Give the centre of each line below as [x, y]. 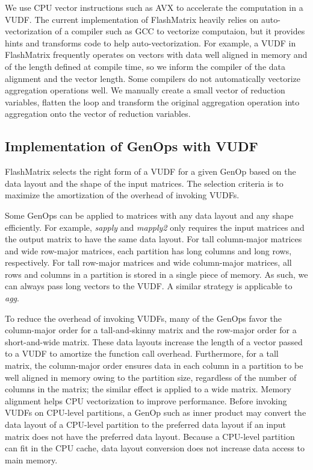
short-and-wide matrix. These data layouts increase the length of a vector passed [154, 341]
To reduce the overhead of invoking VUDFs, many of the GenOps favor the [144, 318]
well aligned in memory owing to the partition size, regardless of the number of [151, 377]
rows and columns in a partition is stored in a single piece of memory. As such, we [156, 274]
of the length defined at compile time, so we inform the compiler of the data [145, 66]
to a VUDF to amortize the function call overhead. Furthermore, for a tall [142, 353]
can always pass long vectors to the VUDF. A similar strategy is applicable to [149, 286]
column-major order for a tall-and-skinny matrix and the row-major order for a [151, 330]
